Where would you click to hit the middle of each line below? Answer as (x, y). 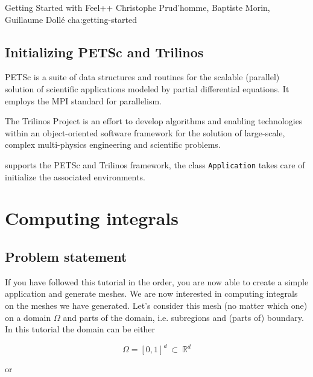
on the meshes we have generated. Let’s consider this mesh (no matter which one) (156, 305)
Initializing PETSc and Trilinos (104, 52)
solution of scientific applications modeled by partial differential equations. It (147, 88)
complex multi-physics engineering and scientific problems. (113, 144)
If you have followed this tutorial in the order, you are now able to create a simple (157, 281)
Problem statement (66, 256)
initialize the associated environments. (75, 176)
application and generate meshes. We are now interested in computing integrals (151, 293)
